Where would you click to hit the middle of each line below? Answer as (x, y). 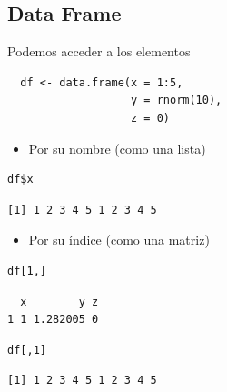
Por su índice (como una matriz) (119, 240)
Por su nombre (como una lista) (117, 148)
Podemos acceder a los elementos (99, 51)
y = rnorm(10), (177, 101)
